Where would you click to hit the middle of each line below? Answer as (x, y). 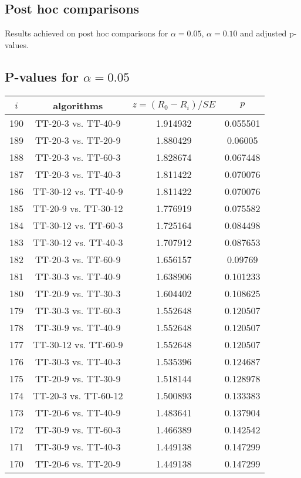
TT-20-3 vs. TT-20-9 (78, 140)
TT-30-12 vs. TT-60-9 (78, 344)
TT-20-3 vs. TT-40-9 (78, 123)
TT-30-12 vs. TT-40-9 (78, 191)
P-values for (42, 76)
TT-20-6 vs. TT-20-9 (78, 463)
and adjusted (263, 33)
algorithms (78, 105)
